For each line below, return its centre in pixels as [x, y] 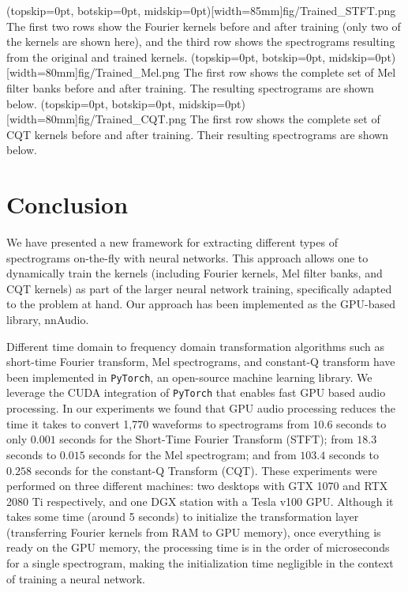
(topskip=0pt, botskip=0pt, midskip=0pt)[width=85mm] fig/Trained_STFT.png [201, 10]
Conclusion [67, 204]
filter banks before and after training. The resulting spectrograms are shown [190, 87]
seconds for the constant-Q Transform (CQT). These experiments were [206, 470]
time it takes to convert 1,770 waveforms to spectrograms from [158, 423]
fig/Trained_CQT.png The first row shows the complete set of [229, 119]
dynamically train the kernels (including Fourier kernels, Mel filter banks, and [195, 273]
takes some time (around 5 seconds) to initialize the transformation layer [183, 517]
